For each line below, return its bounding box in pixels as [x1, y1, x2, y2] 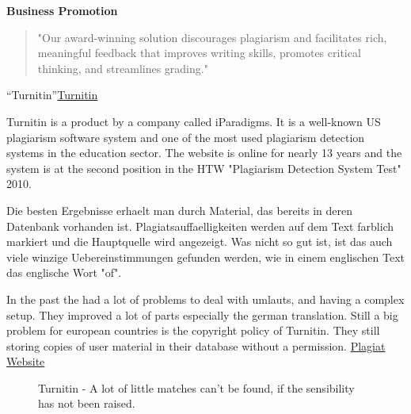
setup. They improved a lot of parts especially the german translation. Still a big [6, 306, 398, 323]
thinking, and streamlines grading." [37, 59, 208, 76]
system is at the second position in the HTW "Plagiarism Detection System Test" [6, 159, 401, 176]
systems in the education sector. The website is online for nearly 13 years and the [6, 144, 402, 161]
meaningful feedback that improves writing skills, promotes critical [37, 44, 361, 61]
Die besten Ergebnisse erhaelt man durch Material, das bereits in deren [6, 201, 352, 218]
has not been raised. [38, 395, 135, 412]
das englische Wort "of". [6, 264, 122, 281]
